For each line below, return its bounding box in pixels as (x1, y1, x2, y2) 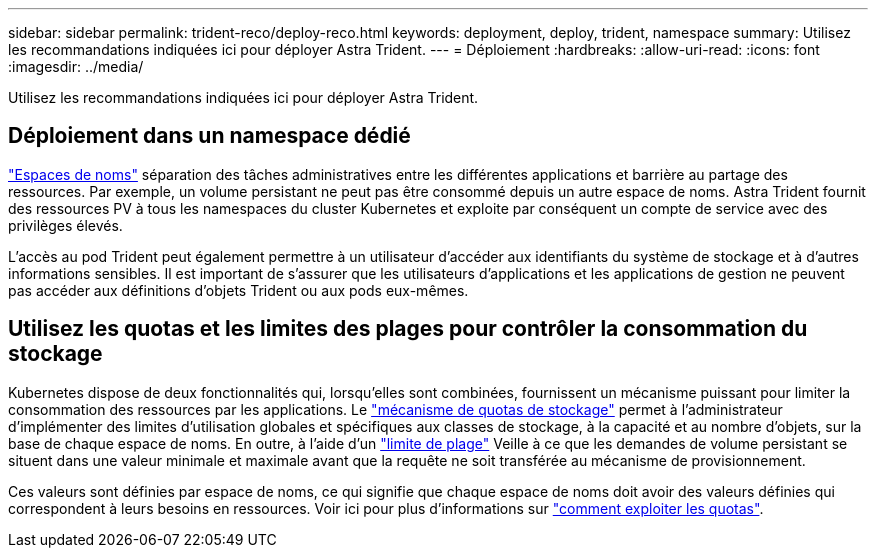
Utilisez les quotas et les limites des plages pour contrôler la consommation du (8, 316, 808, 342)
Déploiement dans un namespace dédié (8, 123, 411, 149)
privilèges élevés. (8, 216, 123, 234)
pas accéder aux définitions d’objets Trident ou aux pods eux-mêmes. (8, 281, 469, 299)
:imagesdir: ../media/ (8, 58, 144, 75)
